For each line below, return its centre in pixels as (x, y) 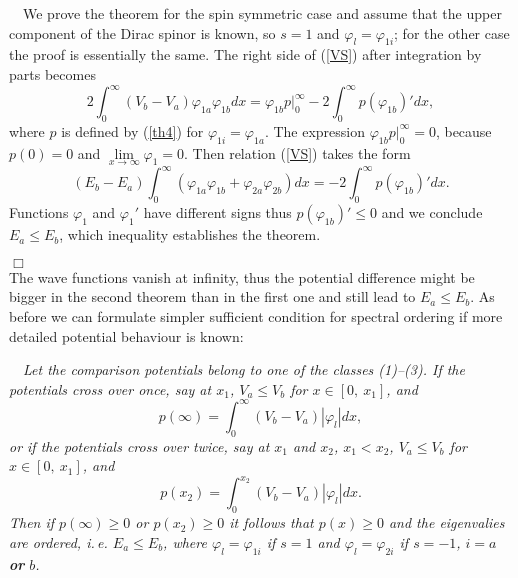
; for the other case (452, 32)
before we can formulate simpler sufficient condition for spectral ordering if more (256, 315)
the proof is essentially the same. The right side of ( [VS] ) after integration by (245, 54)
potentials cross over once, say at (110, 388)
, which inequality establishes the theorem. (190, 234)
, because (463, 130)
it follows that (271, 522)
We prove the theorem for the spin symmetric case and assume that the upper (262, 13)
